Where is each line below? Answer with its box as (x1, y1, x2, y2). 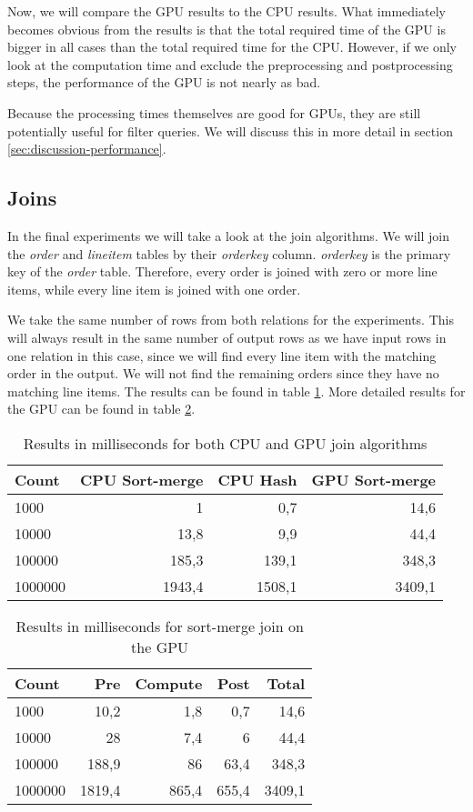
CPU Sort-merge (80, 468, 204, 490)
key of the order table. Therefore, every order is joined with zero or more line (7, 262, 438, 281)
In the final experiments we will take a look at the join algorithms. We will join (7, 226, 449, 245)
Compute (135, 672, 203, 694)
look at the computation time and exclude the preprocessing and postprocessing (7, 55, 453, 74)
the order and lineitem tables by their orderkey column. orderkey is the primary (7, 244, 451, 263)
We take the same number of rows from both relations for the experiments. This (7, 310, 454, 329)
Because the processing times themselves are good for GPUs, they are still (7, 103, 421, 122)
